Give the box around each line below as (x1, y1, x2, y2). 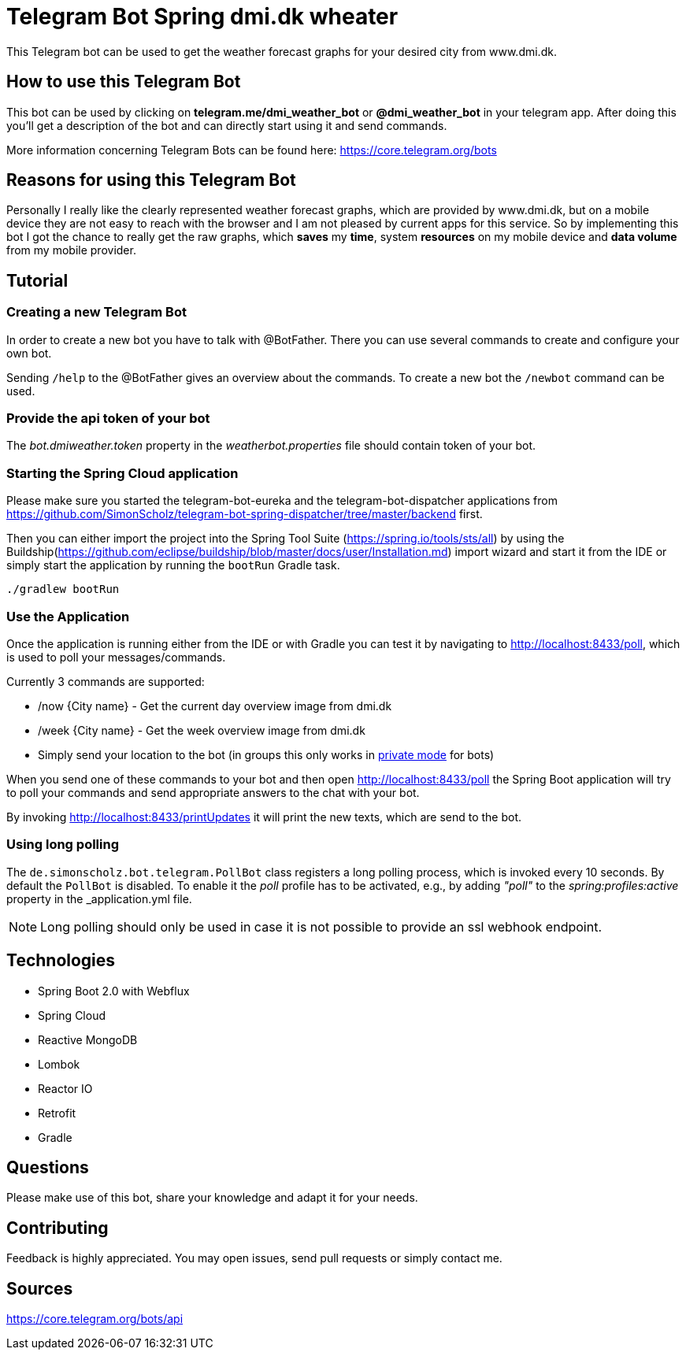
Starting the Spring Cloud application (6, 465, 239, 481)
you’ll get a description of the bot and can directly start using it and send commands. (6, 118, 447, 132)
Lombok (38, 1057, 80, 1071)
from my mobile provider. (6, 243, 136, 257)
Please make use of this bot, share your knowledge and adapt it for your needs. (6, 1191, 418, 1205)
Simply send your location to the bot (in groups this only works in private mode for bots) (38, 747, 495, 761)
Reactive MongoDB (38, 1032, 138, 1047)
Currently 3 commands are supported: (6, 674, 205, 688)
